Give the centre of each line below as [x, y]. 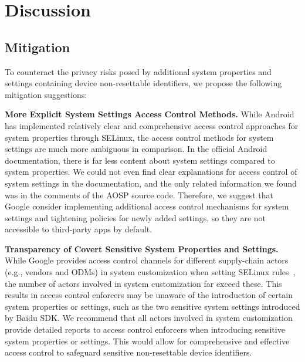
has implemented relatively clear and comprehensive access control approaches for [152, 125]
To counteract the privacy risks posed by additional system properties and [138, 71]
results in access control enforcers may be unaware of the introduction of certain [149, 295]
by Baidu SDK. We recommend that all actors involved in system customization [149, 318]
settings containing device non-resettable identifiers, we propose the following [143, 83]
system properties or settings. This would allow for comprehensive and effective [147, 341]
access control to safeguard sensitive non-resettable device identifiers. [128, 352]
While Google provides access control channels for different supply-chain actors [147, 260]
